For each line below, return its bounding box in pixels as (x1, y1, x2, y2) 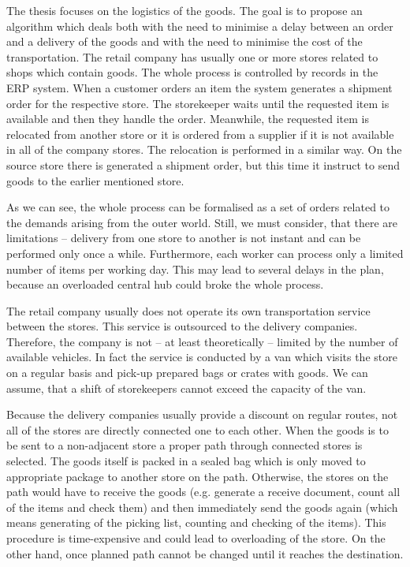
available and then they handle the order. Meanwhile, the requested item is (6, 110, 369, 127)
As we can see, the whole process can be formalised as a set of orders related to (6, 199, 390, 215)
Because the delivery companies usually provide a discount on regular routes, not (6, 406, 398, 423)
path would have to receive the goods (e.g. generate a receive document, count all (6, 483, 401, 500)
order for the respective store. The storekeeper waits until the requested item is (6, 95, 389, 111)
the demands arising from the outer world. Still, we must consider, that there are (6, 214, 398, 230)
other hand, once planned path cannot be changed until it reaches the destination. (6, 545, 404, 561)
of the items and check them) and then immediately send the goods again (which (6, 498, 398, 515)
